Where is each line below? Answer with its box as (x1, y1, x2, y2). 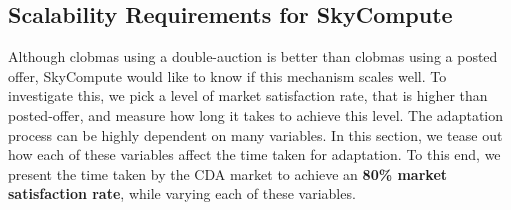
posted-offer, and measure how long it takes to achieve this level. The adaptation (8, 104, 504, 125)
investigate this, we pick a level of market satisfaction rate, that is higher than (8, 85, 488, 106)
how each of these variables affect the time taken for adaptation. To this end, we (8, 144, 501, 165)
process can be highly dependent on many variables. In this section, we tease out (8, 124, 503, 145)
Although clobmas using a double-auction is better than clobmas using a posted (8, 46, 498, 67)
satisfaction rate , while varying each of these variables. (8, 183, 356, 204)
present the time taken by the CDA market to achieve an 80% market (8, 163, 448, 184)
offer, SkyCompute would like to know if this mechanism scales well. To (8, 65, 447, 86)
